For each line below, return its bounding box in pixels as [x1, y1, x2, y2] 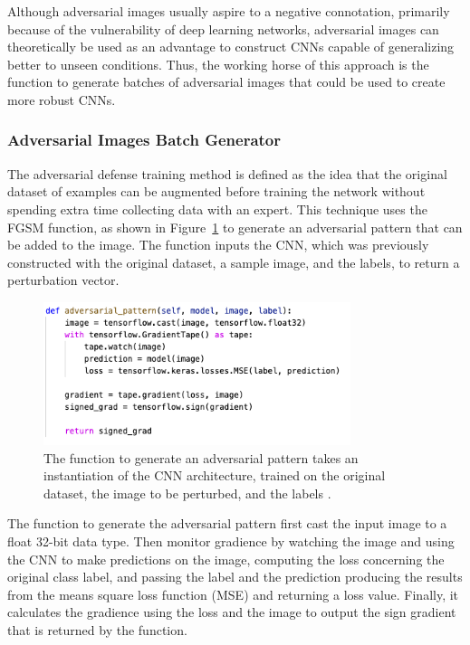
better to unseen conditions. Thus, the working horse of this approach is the [7, 54, 429, 73]
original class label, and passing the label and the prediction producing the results [7, 567, 463, 586]
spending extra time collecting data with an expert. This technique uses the [7, 199, 427, 218]
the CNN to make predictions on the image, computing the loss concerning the [7, 549, 445, 568]
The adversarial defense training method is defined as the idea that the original [7, 164, 447, 183]
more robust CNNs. [7, 90, 116, 109]
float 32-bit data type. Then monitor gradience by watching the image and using [7, 532, 455, 551]
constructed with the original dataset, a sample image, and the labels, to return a [7, 252, 460, 271]
